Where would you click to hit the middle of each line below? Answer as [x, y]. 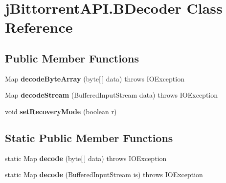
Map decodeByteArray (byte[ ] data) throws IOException [95, 78]
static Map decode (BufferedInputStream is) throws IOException [104, 174]
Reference [39, 27]
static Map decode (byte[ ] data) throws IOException [86, 158]
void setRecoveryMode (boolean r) [61, 111]
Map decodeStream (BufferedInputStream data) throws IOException [112, 95]
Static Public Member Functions [89, 137]
